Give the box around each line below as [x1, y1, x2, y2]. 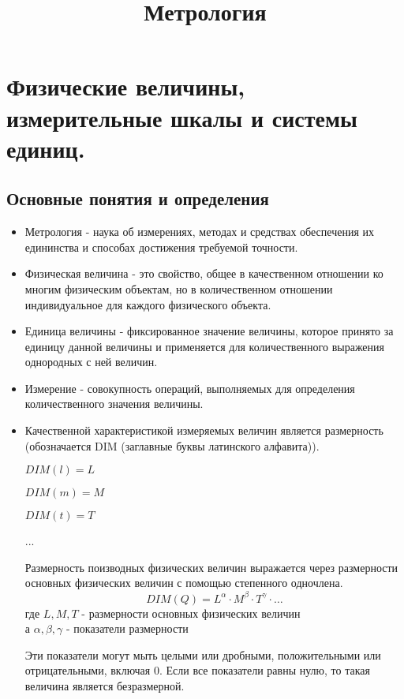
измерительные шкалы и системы [6, 101, 357, 133]
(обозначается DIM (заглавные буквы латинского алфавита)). [24, 437, 320, 454]
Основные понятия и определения [6, 186, 269, 211]
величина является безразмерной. [24, 677, 185, 693]
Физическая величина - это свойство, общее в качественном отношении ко [24, 265, 383, 282]
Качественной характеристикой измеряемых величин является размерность [24, 422, 383, 439]
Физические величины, [6, 70, 245, 103]
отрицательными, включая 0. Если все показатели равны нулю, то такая [24, 662, 370, 678]
